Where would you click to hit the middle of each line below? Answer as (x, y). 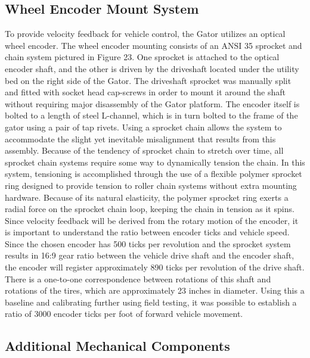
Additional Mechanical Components (117, 346)
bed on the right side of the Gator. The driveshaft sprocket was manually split (148, 80)
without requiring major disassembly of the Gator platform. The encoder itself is (152, 103)
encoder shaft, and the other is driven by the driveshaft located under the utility (152, 68)
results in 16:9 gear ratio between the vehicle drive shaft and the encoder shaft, (150, 255)
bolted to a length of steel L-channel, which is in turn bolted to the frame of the (151, 115)
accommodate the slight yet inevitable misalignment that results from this (140, 138)
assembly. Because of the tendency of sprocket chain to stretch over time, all (144, 150)
